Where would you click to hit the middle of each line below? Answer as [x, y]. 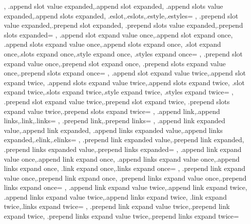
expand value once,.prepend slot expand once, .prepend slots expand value [115, 63]
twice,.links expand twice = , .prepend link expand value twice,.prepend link [117, 206]
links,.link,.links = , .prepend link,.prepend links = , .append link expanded [115, 121]
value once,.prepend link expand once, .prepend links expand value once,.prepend [125, 177]
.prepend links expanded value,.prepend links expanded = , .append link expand [123, 149]
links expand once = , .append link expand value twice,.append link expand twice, [126, 187]
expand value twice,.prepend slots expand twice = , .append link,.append [112, 111]
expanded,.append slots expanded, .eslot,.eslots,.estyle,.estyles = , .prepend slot [121, 15]
